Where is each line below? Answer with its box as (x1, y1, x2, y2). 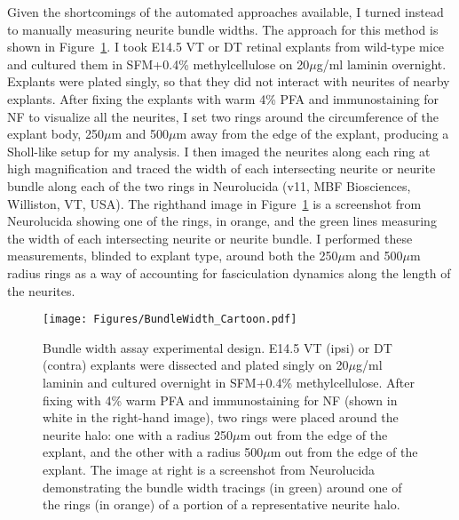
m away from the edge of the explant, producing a (176, 124, 449, 143)
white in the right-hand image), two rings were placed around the (43, 408, 399, 427)
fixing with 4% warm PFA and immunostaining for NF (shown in (43, 390, 398, 409)
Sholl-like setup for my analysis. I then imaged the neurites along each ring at (7, 141, 431, 160)
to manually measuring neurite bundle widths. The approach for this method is (7, 20, 439, 38)
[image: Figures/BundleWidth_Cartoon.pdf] (43, 313, 297, 326)
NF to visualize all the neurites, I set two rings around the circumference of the (7, 107, 439, 125)
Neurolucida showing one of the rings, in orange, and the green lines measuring (7, 212, 437, 230)
